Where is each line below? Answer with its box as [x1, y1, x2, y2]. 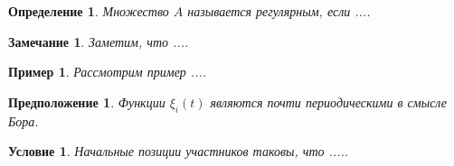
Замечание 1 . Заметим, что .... [8, 32, 189, 51]
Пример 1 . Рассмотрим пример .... [8, 62, 207, 81]
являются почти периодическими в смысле [210, 92, 448, 111]
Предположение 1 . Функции [8, 92, 166, 111]
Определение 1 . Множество [8, 2, 169, 20]
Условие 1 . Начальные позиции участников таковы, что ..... [8, 142, 349, 161]
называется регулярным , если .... [187, 2, 371, 20]
